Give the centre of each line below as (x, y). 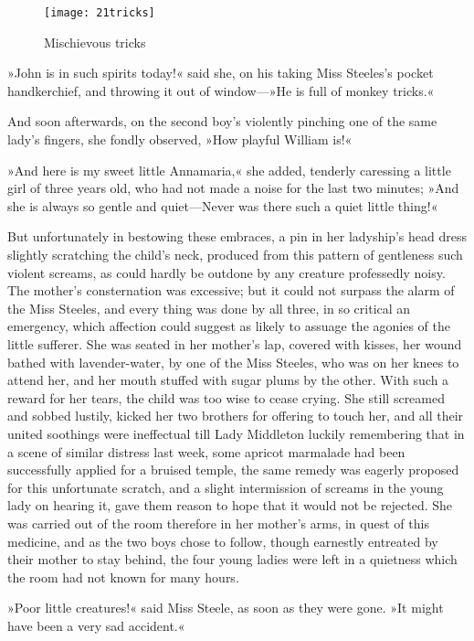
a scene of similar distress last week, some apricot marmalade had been (206, 451)
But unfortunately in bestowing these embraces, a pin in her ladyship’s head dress (237, 236)
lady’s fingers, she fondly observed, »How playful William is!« (180, 139)
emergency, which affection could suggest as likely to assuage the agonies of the (229, 326)
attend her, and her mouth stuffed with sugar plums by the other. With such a (228, 380)
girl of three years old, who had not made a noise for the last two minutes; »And (233, 188)
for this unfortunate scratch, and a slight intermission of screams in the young (226, 487)
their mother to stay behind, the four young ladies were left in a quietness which (232, 559)
